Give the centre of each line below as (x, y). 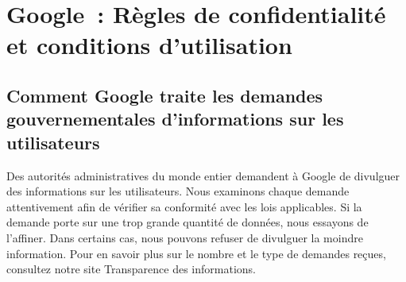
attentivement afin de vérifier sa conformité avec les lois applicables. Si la (184, 206)
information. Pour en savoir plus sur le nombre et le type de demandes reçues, (196, 253)
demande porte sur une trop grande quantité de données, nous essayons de (188, 222)
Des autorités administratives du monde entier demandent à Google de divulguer (203, 175)
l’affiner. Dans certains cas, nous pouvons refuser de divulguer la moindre (185, 237)
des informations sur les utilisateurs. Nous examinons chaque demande (178, 191)
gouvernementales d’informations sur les (175, 119)
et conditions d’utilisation (149, 45)
